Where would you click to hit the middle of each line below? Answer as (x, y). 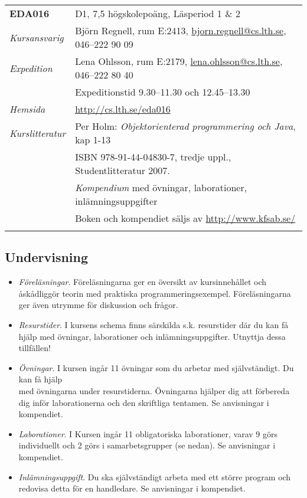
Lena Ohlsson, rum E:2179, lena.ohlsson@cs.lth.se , (179, 61)
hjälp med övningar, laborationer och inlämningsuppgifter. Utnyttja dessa (152, 336)
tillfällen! (35, 348)
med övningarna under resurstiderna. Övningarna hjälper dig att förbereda (154, 390)
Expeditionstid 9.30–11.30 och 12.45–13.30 (163, 92)
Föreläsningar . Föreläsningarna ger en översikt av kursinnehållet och (143, 282)
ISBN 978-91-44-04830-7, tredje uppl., (153, 157)
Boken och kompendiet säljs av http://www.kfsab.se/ (185, 218)
